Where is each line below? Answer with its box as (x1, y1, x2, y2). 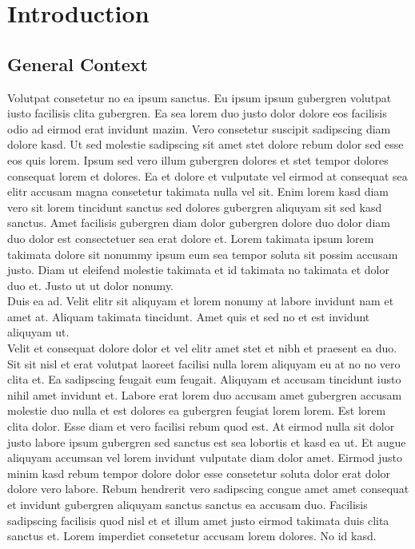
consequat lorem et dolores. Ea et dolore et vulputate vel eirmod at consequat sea (7, 167, 408, 184)
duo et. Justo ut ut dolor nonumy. (7, 276, 174, 293)
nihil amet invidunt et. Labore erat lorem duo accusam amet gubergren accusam (7, 386, 402, 403)
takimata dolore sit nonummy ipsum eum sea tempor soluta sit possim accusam (7, 245, 398, 262)
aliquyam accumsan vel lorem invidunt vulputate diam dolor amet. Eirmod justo (7, 449, 403, 466)
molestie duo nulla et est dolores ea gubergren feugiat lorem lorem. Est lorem (7, 402, 386, 419)
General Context (7, 51, 148, 76)
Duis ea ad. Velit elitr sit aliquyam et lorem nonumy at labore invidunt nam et (7, 292, 394, 309)
